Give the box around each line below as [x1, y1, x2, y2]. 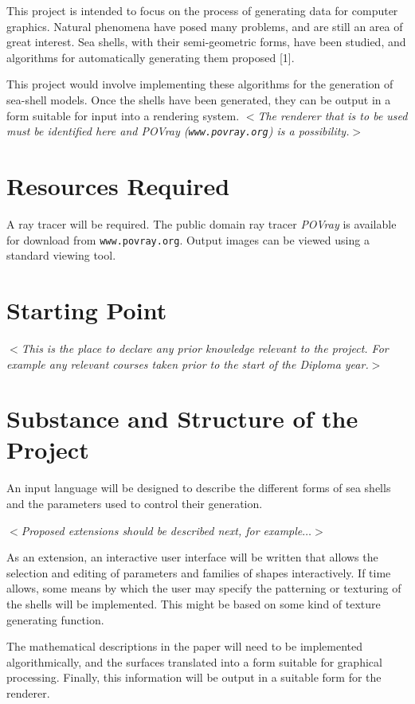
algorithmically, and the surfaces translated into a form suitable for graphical [6, 653, 382, 670]
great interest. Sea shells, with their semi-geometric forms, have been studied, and [6, 33, 406, 50]
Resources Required [6, 170, 230, 201]
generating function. [6, 611, 104, 628]
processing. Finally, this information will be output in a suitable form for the [6, 669, 382, 686]
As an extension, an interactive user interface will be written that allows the [6, 549, 378, 565]
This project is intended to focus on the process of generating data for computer [6, 2, 398, 18]
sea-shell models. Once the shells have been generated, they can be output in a [6, 91, 391, 108]
